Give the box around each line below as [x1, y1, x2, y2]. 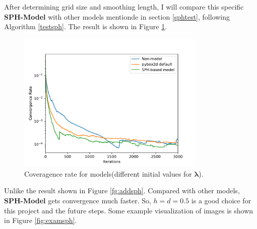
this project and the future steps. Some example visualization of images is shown [4, 205, 253, 215]
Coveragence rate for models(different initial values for [24, 168, 192, 179]
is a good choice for [191, 195, 251, 205]
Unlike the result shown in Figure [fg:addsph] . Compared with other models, [4, 185, 240, 196]
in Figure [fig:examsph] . [4, 215, 77, 225]
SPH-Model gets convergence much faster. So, [4, 195, 151, 205]
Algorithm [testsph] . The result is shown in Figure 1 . [4, 21, 167, 32]
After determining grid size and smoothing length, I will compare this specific [4, 2, 244, 12]
